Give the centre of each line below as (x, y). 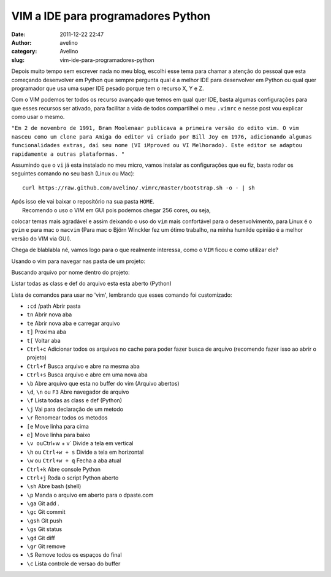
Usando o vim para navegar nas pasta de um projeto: (78, 261)
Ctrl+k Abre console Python (64, 469)
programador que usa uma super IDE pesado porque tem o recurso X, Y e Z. (108, 88)
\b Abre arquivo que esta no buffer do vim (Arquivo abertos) (103, 383)
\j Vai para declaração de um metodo (75, 409)
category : (24, 52)
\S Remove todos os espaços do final (74, 555)
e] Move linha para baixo (59, 435)
